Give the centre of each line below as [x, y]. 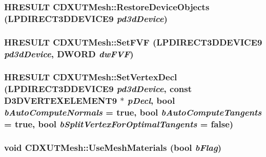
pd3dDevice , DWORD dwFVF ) [69, 53]
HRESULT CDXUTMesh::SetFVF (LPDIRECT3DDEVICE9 [133, 42]
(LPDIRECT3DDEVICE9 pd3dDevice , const [98, 89]
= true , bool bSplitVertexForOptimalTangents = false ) [119, 124]
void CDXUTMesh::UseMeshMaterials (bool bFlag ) [113, 147]
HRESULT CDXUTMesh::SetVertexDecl [91, 77]
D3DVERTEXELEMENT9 [61, 100]
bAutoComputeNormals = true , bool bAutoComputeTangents [133, 112]
